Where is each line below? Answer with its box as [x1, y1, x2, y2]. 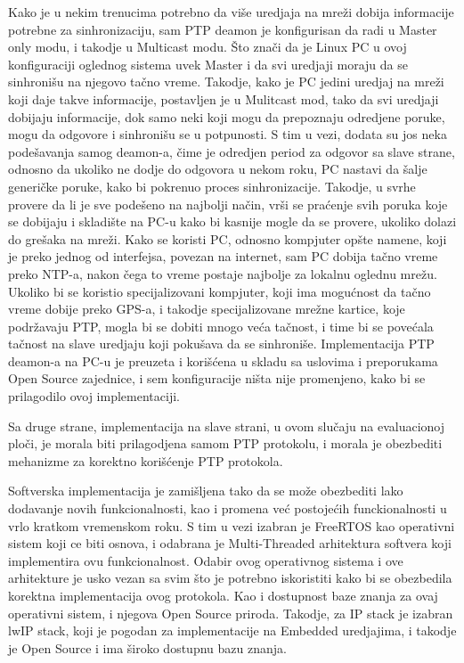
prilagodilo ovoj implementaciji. [8, 387, 180, 405]
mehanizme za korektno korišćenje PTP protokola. [8, 451, 283, 470]
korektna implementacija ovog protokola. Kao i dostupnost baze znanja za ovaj [8, 586, 438, 604]
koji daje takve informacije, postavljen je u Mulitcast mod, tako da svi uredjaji [8, 89, 439, 108]
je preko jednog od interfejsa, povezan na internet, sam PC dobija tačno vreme [8, 247, 438, 266]
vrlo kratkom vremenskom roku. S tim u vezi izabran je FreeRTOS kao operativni [8, 516, 455, 535]
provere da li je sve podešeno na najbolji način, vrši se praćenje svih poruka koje [8, 194, 448, 213]
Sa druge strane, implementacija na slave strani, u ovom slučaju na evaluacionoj [8, 416, 445, 435]
